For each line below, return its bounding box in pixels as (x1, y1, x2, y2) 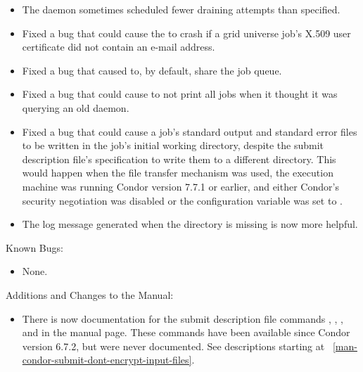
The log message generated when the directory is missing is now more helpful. (22, 217, 358, 231)
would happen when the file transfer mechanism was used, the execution (22, 165, 333, 180)
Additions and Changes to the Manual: (6, 287, 174, 302)
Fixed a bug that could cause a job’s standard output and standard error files (22, 124, 357, 139)
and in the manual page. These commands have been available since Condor (22, 325, 350, 340)
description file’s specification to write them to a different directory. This (22, 151, 336, 166)
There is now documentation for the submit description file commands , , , (22, 311, 343, 326)
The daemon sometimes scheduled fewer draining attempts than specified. (22, 2, 340, 16)
